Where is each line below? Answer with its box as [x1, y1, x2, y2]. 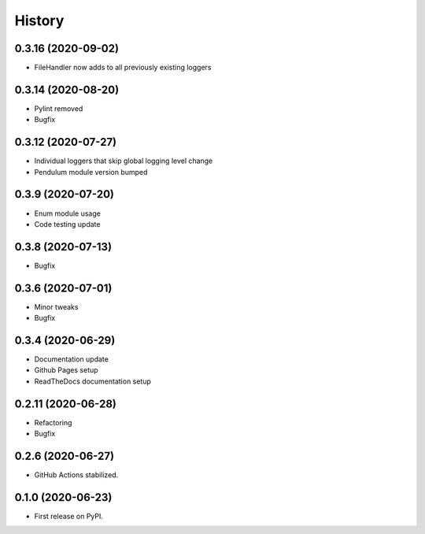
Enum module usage [34, 209, 102, 218]
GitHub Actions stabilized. [34, 470, 119, 480]
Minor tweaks [34, 302, 79, 311]
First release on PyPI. [34, 511, 104, 521]
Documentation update [34, 354, 109, 364]
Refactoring [34, 417, 72, 427]
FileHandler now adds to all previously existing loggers [34, 63, 212, 72]
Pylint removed [34, 103, 83, 113]
